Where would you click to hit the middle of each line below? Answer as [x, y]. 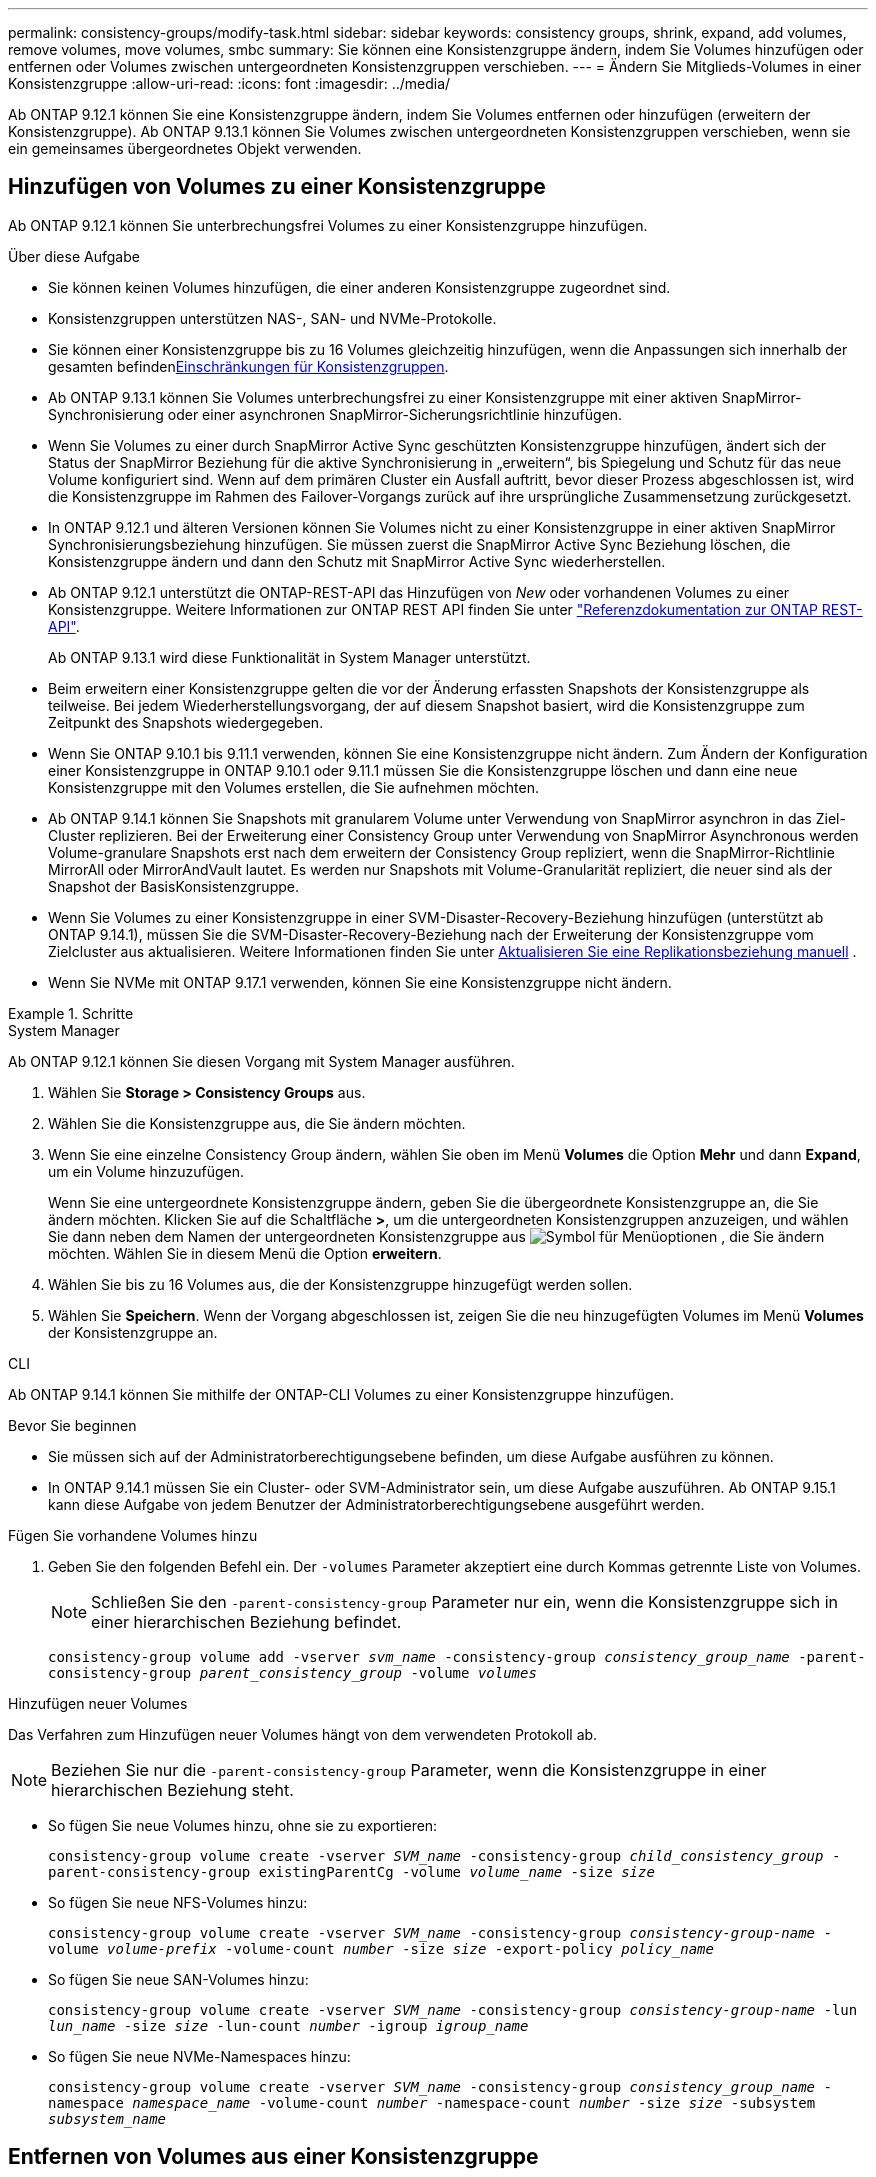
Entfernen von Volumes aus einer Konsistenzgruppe [273, 2157]
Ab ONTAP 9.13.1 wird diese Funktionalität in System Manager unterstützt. [289, 657]
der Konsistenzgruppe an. [133, 1332]
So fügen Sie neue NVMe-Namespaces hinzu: [199, 2056]
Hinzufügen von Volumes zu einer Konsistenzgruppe [277, 187]
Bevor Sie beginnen [72, 1425]
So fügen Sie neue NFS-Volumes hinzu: [178, 1902]
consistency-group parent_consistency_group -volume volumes [292, 1672]
